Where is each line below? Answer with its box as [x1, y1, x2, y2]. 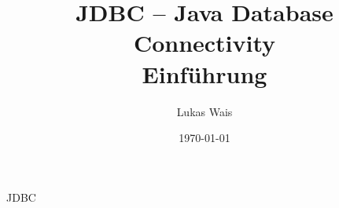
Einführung [142, 57, 267, 89]
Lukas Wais [176, 103, 233, 119]
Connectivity [133, 27, 276, 59]
